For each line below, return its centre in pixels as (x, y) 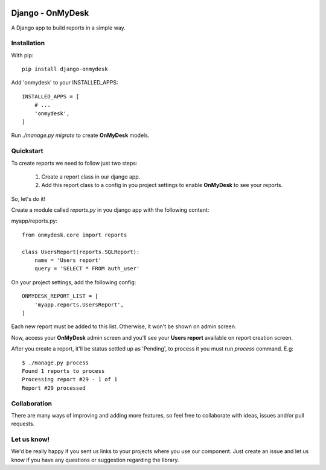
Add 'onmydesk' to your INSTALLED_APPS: (65, 83)
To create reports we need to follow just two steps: (74, 163)
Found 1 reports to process (63, 371)
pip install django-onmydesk (65, 69)
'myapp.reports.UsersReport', (79, 304)
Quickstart (27, 151)
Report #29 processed (54, 388)
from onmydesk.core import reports (75, 235)
